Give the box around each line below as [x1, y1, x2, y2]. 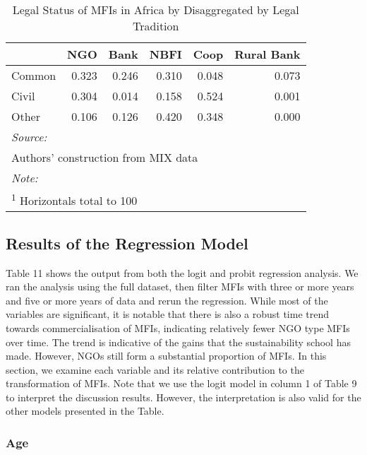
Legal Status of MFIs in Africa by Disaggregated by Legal [12, 1, 299, 18]
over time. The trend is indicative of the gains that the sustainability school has [6, 334, 351, 349]
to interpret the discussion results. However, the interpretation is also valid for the [6, 389, 361, 404]
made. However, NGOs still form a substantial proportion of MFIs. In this [6, 348, 327, 363]
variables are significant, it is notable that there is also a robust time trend [6, 307, 329, 321]
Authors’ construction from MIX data [11, 149, 198, 165]
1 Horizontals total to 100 [11, 190, 138, 209]
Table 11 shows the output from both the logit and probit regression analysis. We [6, 265, 359, 280]
